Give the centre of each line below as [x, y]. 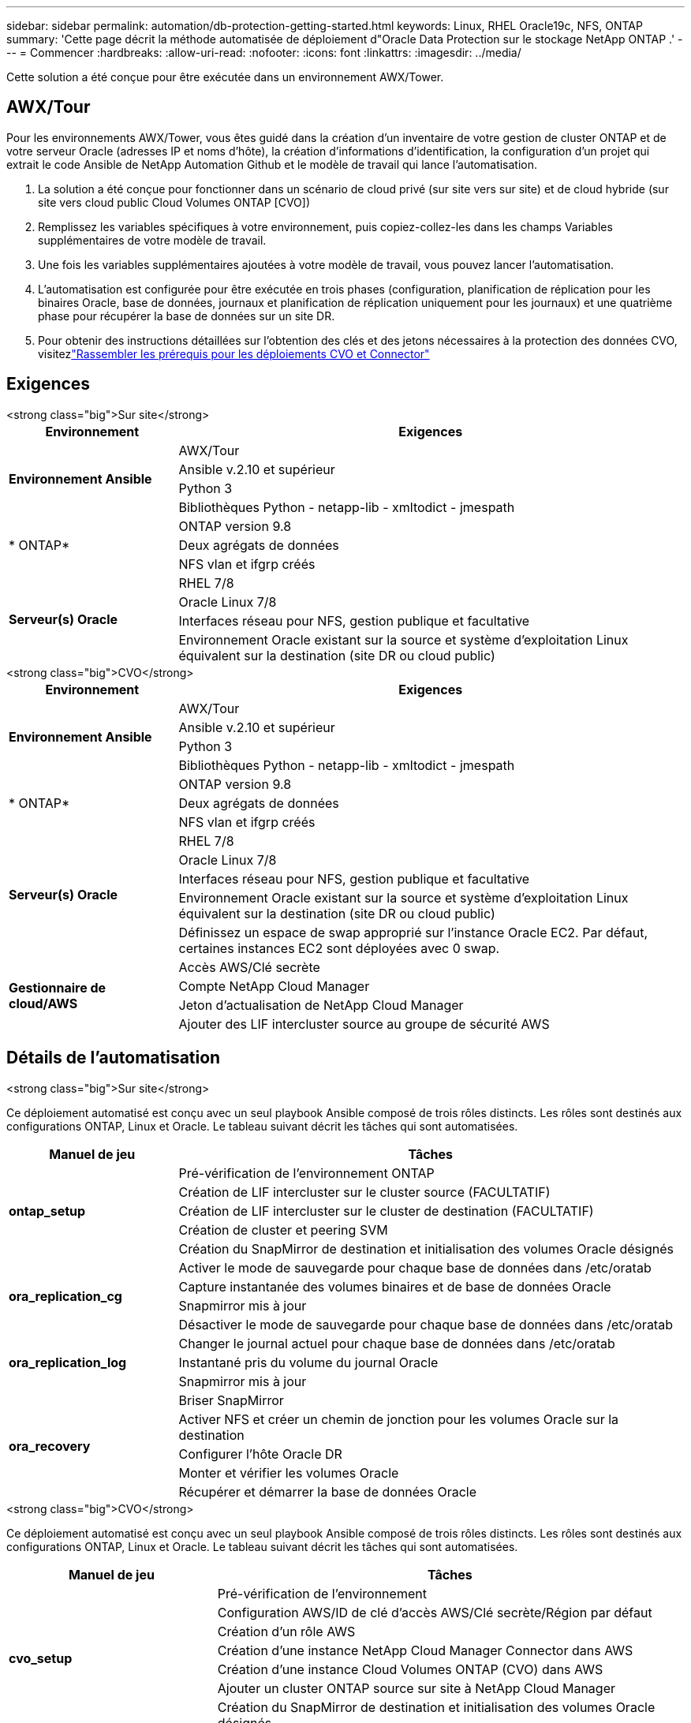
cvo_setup [41, 1658]
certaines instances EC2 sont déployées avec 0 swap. [339, 948]
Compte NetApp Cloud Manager [274, 986]
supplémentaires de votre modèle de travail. [152, 240]
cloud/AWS [43, 1003]
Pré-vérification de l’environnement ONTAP [306, 1173]
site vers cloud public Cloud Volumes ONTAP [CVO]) [174, 202]
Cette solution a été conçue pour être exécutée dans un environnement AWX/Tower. [225, 77]
